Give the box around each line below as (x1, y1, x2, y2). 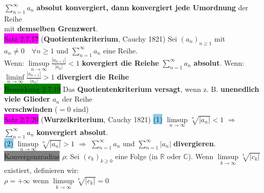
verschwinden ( (4, 103, 58, 114)
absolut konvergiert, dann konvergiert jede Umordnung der (36, 2, 249, 12)
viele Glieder (4, 93, 50, 104)
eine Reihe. (103, 45, 138, 55)
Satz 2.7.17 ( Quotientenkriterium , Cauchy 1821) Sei (4, 33, 177, 44)
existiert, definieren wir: (4, 164, 79, 175)
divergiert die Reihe (56, 71, 129, 82)
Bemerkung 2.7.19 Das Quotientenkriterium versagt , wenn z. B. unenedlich (4, 83, 259, 94)
